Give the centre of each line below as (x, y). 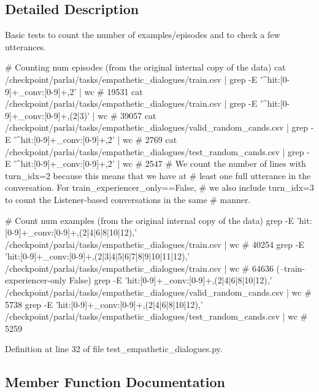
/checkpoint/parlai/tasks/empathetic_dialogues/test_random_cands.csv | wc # (156, 316)
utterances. (26, 46)
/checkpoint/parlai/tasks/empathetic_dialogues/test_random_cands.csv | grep (155, 151)
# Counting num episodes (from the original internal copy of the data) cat (145, 67)
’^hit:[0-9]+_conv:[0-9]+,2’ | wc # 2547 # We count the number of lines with (160, 163)
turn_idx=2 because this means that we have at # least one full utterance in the (158, 175)
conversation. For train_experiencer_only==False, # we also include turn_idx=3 (159, 187)
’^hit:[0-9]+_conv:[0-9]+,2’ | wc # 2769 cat (95, 139)
